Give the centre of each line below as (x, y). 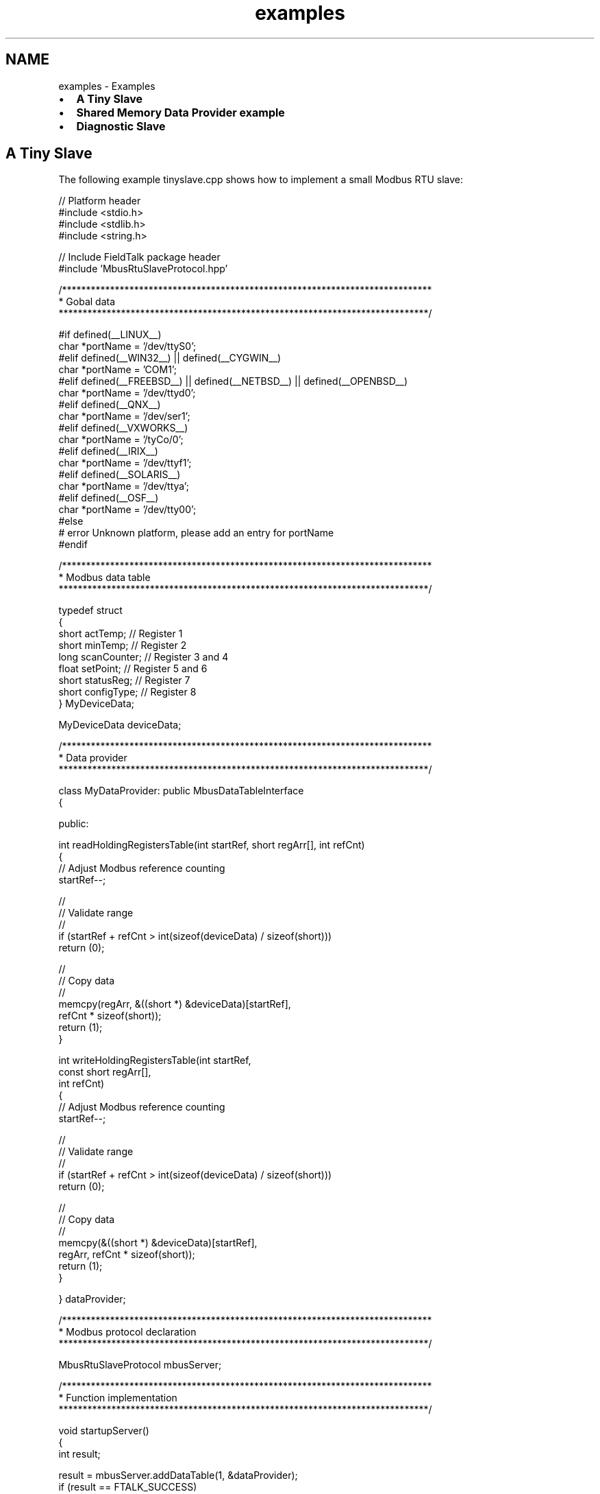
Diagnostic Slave (121, 126)
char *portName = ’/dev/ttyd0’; (127, 393)
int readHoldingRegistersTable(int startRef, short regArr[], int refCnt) (212, 845)
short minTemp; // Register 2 (123, 645)
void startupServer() (104, 1431)
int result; (79, 1454)
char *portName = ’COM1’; (117, 370)
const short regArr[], (105, 1072)
